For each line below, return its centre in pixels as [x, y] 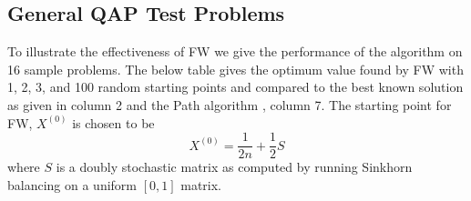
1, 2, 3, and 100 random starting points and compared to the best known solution [235, 87]
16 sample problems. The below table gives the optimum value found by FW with [235, 69]
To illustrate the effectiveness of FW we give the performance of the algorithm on [235, 51]
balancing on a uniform [72, 184]
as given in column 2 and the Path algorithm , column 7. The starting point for [230, 104]
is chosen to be [113, 122]
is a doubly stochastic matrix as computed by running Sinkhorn [234, 167]
